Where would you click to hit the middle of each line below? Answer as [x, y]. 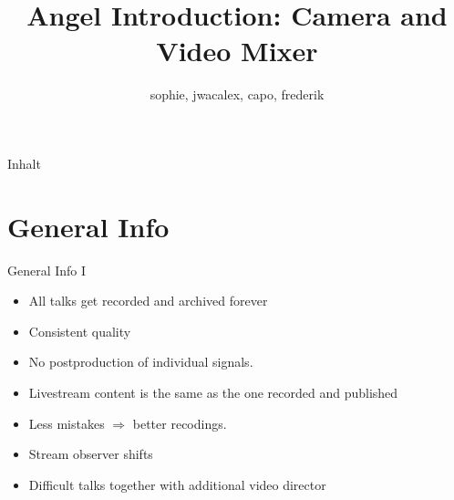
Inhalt [24, 163]
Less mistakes [67, 423]
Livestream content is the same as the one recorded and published [213, 392]
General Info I [47, 270]
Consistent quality [80, 331]
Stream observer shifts [91, 454]
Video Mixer [237, 51]
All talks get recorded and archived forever [148, 301]
